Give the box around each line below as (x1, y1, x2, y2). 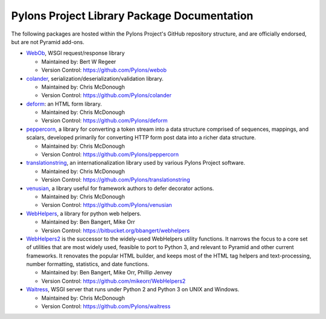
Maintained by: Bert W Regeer (41, 58, 117, 65)
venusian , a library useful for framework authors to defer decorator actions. (26, 185, 214, 192)
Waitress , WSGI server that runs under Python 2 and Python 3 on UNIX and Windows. (26, 286, 240, 293)
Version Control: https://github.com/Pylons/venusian (41, 201, 172, 209)
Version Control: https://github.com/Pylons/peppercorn (41, 151, 179, 158)
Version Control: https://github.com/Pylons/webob (41, 66, 167, 74)
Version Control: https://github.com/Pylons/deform (41, 117, 168, 124)
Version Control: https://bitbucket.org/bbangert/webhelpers (41, 227, 190, 234)
